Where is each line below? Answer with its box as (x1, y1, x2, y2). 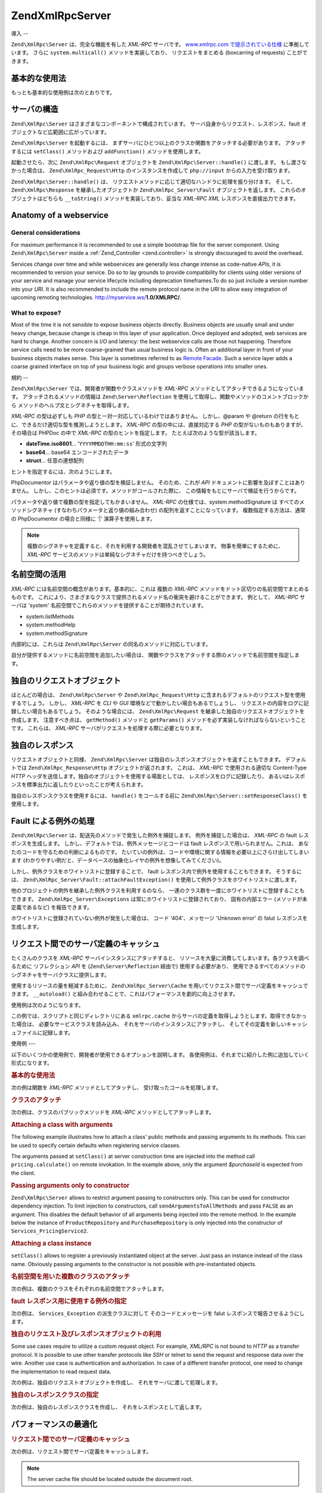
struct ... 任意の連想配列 (26, 457, 84, 464)
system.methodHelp (26, 621, 76, 628)
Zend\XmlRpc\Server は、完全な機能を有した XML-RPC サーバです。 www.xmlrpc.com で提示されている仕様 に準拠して (11, 41, 309, 48)
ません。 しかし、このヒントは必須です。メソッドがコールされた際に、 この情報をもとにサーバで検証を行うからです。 (11, 487, 300, 494)
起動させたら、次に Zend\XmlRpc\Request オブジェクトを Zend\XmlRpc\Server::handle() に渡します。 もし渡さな (11, 159, 307, 166)
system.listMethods (26, 613, 75, 620)
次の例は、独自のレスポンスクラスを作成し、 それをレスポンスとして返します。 (11, 1403, 205, 1411)
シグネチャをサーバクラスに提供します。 (11, 971, 110, 978)
